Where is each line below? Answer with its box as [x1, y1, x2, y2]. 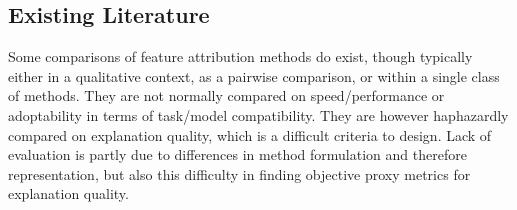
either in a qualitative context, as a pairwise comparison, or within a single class [8, 65, 500, 86]
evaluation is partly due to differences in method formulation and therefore [8, 144, 467, 165]
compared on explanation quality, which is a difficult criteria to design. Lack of [8, 124, 492, 145]
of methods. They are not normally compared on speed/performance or [8, 85, 445, 106]
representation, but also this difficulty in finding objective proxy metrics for [8, 163, 471, 184]
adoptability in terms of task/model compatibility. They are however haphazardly [8, 104, 509, 125]
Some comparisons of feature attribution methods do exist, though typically [8, 46, 473, 67]
